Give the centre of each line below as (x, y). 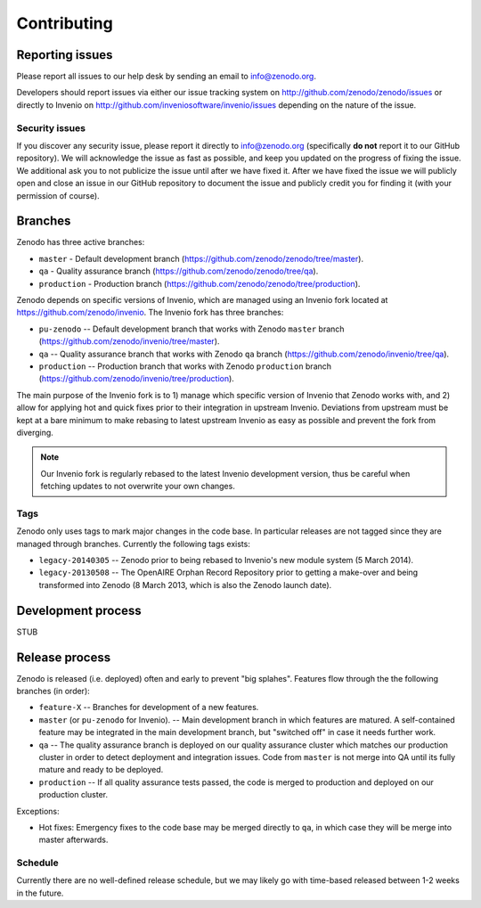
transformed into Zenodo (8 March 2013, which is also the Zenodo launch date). (185, 585)
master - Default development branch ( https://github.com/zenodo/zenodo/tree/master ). (201, 258)
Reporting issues (65, 55)
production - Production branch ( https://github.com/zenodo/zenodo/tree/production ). (200, 283)
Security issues (51, 127)
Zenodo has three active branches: (81, 242)
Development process (79, 610)
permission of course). (58, 195)
